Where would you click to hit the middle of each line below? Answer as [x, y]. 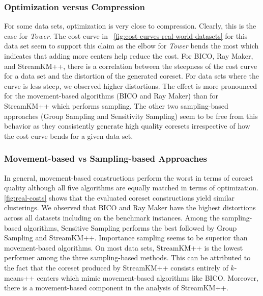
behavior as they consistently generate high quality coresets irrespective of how [127, 126]
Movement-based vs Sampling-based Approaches [106, 158]
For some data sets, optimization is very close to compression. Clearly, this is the [130, 26]
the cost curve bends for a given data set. [69, 135]
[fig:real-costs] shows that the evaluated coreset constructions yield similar [120, 197]
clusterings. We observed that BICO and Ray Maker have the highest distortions [130, 207]
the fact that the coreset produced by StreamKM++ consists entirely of [116, 267]
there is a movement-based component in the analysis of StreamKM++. [116, 288]
